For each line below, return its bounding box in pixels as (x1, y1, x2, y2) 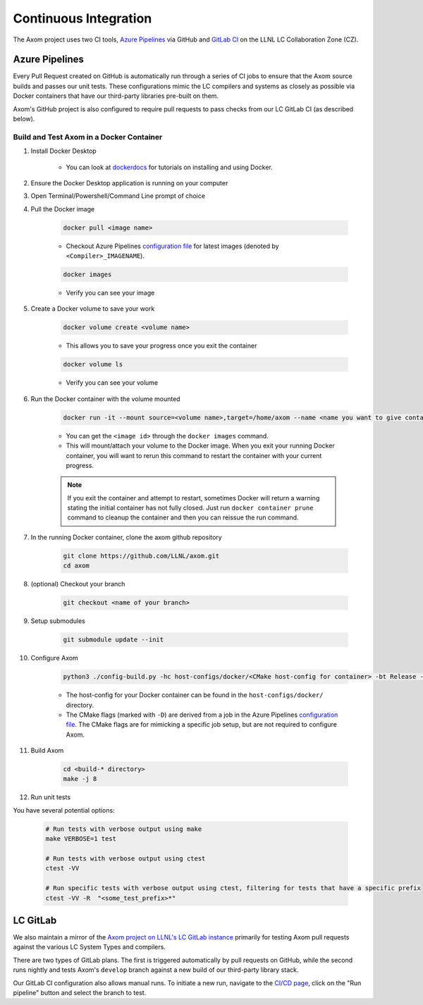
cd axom (63, 562, 90, 570)
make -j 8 (63, 775, 97, 783)
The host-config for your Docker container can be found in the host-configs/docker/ (66, 691, 324, 699)
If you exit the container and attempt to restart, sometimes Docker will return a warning (67, 493, 320, 502)
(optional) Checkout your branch (30, 580, 125, 588)
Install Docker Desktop (30, 147, 97, 155)
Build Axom (30, 746, 64, 755)
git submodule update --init (63, 636, 164, 644)
